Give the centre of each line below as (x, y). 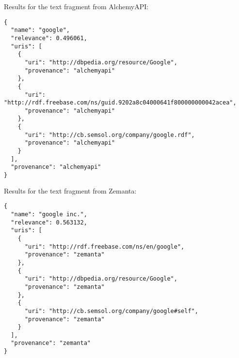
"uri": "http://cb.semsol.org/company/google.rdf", (110, 135)
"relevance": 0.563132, (49, 222)
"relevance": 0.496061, (49, 38)
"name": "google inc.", (49, 214)
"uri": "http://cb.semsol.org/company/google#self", (111, 311)
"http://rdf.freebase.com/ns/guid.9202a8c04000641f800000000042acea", (120, 103)
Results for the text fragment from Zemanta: (70, 190)
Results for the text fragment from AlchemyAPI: (76, 6)
